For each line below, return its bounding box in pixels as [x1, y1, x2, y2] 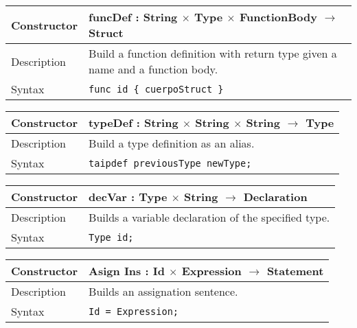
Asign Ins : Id [89, 263, 165, 279]
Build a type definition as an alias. [89, 135, 255, 151]
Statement [266, 263, 324, 279]
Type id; [89, 231, 134, 243]
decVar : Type [89, 189, 168, 204]
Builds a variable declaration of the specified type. [89, 209, 330, 225]
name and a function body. [89, 61, 218, 77]
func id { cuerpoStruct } [89, 83, 224, 95]
